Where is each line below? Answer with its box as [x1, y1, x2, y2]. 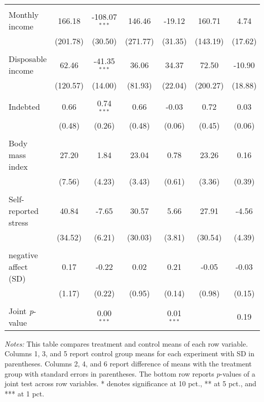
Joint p [9, 304, 33, 317]
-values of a [220, 368, 255, 379]
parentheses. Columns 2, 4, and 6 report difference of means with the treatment [5, 358, 252, 368]
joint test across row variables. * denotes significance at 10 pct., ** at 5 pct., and [5, 378, 256, 389]
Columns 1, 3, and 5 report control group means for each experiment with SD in [5, 348, 254, 359]
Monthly [9, 9, 39, 20]
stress [9, 216, 28, 228]
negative [9, 249, 38, 261]
